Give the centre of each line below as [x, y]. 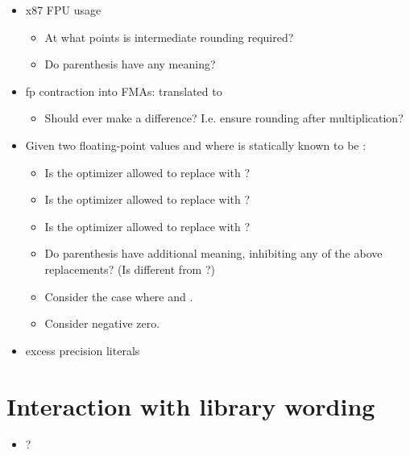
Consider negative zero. [102, 323]
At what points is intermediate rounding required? [169, 37]
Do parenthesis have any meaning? [130, 64]
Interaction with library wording [191, 405]
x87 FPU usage [63, 10]
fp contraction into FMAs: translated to [124, 91]
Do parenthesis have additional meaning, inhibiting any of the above [213, 253]
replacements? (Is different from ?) [130, 269]
